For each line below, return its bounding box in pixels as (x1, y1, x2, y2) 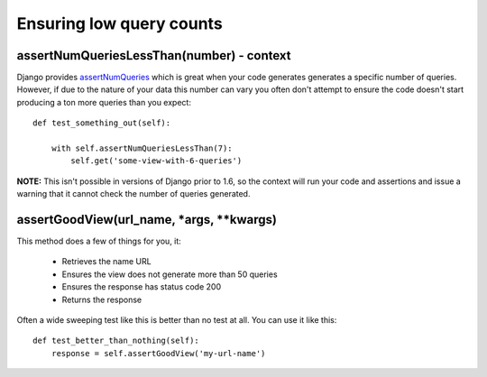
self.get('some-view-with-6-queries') (70, 156, 243, 166)
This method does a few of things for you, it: (16, 235, 182, 247)
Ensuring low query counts (16, 14, 223, 33)
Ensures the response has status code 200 (61, 281, 221, 292)
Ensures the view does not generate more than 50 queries (61, 269, 279, 280)
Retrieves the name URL (61, 256, 152, 267)
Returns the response (61, 294, 142, 305)
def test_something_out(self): (32, 118, 171, 128)
